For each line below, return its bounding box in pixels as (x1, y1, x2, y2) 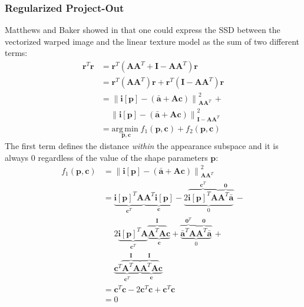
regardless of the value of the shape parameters (38, 151, 208, 163)
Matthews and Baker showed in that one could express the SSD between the (5, 24, 280, 36)
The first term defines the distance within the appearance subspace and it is (5, 139, 279, 151)
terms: (5, 47, 28, 59)
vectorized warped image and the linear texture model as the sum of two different (5, 35, 300, 47)
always (5, 151, 29, 163)
